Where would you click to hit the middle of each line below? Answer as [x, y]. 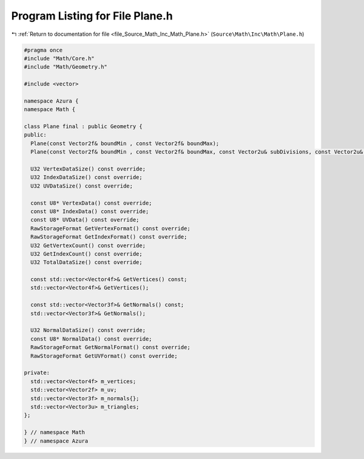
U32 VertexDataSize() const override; [88, 169]
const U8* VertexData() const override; [91, 203]
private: [37, 373]
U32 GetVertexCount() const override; [88, 245]
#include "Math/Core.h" [59, 58]
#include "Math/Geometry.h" [66, 67]
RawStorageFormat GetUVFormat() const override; [104, 356]
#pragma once [43, 50]
